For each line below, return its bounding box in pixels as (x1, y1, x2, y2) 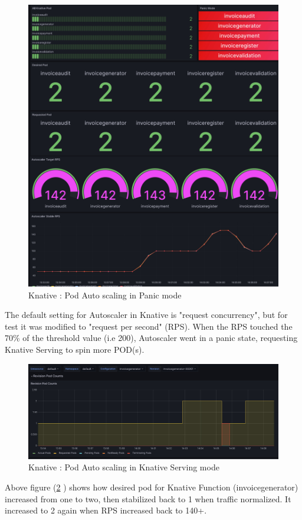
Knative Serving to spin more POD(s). (5, 343, 145, 356)
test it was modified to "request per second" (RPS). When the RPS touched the (5, 320, 293, 332)
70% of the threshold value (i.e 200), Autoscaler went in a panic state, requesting (5, 331, 298, 344)
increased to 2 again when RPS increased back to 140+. (5, 504, 207, 516)
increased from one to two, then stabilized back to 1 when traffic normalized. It (5, 492, 291, 505)
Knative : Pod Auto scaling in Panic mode (28, 288, 182, 301)
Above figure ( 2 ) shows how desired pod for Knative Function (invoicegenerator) (5, 480, 298, 493)
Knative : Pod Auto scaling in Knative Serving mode (28, 461, 219, 473)
